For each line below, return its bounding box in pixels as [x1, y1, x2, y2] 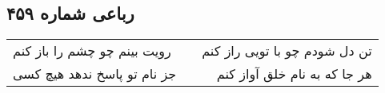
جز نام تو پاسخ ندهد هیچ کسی [13, 64, 177, 83]
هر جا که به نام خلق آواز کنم [216, 64, 372, 83]
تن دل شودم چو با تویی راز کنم [202, 41, 372, 60]
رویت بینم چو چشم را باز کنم [13, 41, 171, 60]
